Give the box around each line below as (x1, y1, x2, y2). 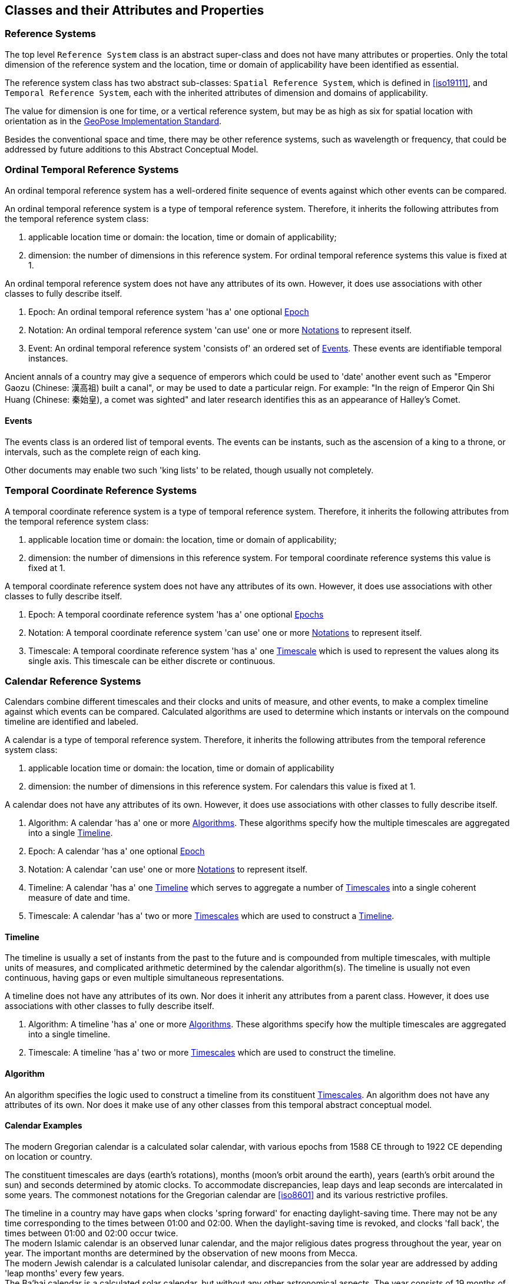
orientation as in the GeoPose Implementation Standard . (5, 115, 222, 126)
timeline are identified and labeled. (5, 716, 138, 727)
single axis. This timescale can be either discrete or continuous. (28, 655, 276, 666)
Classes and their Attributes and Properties (5, 3, 264, 18)
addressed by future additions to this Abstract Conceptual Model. (5, 144, 258, 154)
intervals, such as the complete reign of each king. (5, 446, 201, 457)
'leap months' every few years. (5, 1268, 125, 1278)
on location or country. (5, 1151, 92, 1162)
